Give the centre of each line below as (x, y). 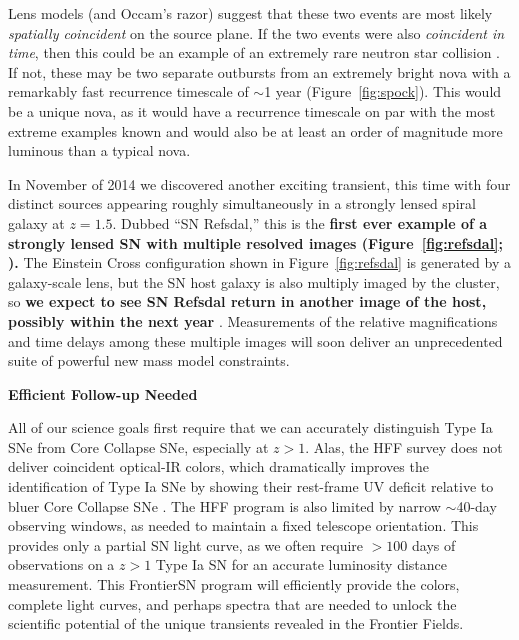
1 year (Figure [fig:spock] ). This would (383, 91)
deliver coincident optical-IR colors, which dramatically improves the (218, 466)
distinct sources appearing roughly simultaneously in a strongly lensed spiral (242, 203)
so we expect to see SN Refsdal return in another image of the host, (247, 301)
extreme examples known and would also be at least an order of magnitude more (255, 130)
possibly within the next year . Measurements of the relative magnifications (253, 320)
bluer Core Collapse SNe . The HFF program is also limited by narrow (224, 505)
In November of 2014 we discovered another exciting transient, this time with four (259, 183)
